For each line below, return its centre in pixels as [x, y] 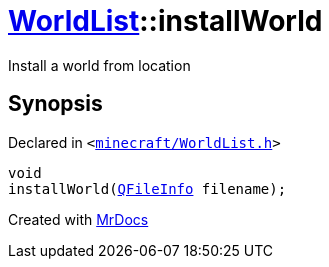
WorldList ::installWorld [165, 21]
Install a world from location [99, 65]
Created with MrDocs [78, 219]
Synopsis [55, 104]
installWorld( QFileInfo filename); [147, 188]
